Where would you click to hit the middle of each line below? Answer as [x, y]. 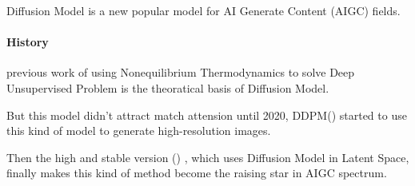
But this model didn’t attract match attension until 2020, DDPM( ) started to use [207, 115]
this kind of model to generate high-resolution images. [139, 131]
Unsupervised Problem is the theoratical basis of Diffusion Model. [168, 87]
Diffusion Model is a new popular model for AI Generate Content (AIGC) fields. [204, 10]
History [28, 42]
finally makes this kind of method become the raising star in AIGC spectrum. [197, 173]
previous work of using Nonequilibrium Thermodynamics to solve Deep [181, 72]
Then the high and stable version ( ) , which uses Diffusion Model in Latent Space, [208, 157]
